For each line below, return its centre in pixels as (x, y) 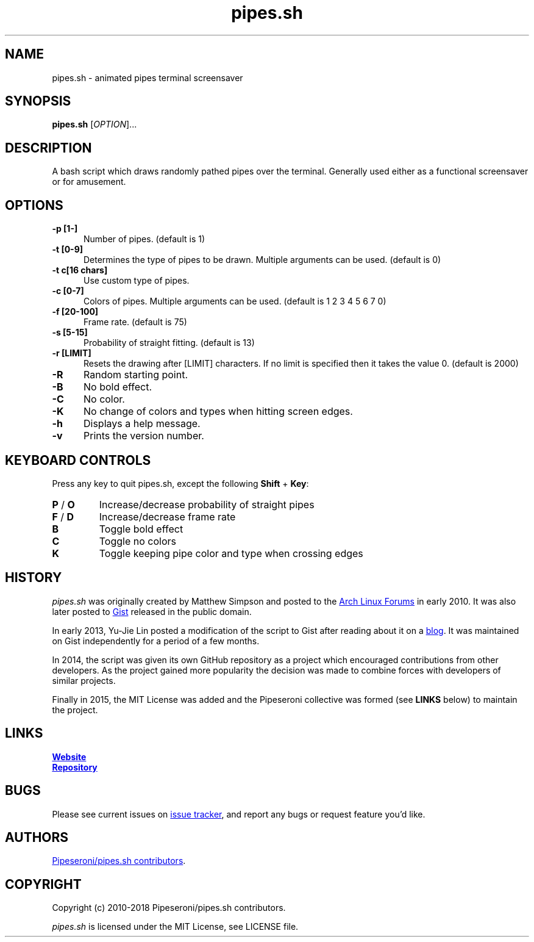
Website (69, 757)
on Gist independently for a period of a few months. (156, 641)
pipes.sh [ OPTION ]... (94, 124)
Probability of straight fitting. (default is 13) (169, 343)
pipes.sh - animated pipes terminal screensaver (148, 77)
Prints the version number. (144, 436)
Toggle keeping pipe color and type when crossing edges (231, 553)
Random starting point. (135, 375)
